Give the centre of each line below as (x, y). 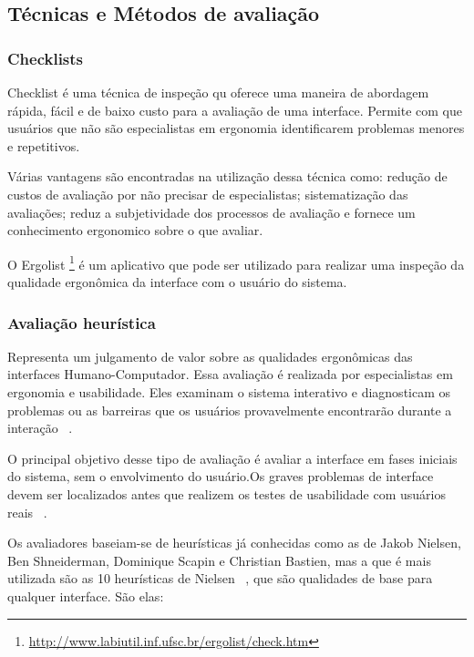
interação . (40, 428)
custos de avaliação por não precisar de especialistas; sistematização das (208, 194)
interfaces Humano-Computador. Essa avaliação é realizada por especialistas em (230, 374)
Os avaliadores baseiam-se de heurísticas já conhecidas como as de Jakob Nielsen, (234, 543)
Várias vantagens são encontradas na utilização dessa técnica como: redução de (227, 176)
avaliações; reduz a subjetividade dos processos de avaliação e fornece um (211, 212)
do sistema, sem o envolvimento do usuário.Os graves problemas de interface (221, 476)
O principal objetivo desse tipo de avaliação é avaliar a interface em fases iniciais (232, 458)
